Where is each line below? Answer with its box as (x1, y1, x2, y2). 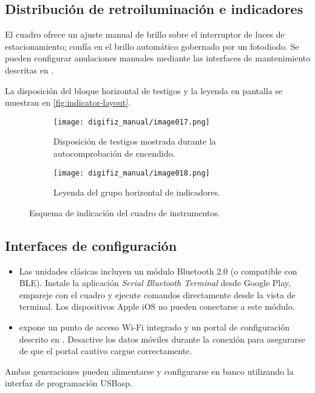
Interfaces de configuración (5, 236, 177, 255)
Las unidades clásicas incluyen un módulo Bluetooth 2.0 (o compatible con (19, 264, 297, 277)
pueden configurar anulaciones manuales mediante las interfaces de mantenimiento (5, 52, 311, 64)
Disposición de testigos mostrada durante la (53, 135, 216, 148)
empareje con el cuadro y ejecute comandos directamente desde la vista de (19, 288, 296, 301)
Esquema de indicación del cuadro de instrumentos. (29, 206, 220, 219)
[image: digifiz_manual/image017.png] (53, 117, 210, 126)
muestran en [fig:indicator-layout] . (5, 96, 131, 109)
